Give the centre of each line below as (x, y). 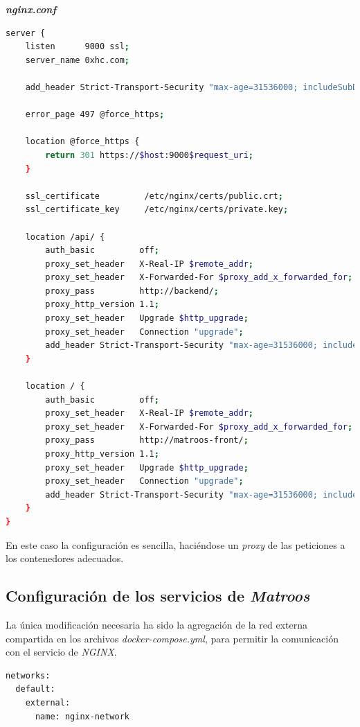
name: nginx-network (82, 716)
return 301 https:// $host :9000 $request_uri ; (150, 155)
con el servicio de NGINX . (61, 652)
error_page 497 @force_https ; (95, 115)
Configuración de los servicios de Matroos (158, 596)
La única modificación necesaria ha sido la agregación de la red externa (157, 624)
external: (48, 702)
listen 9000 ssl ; (77, 47)
